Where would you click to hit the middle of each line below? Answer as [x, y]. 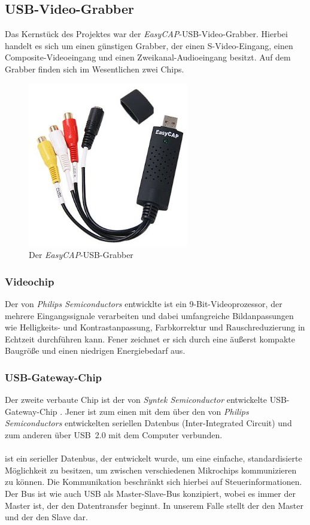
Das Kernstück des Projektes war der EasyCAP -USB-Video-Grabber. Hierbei [146, 34]
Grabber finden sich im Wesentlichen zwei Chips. [95, 69]
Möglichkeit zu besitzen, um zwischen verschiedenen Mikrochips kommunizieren [151, 470]
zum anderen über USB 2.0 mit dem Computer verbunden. [114, 434]
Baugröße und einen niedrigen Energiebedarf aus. [95, 350]
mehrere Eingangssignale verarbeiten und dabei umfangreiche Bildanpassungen [149, 315]
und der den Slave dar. [46, 517]
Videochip [30, 281]
